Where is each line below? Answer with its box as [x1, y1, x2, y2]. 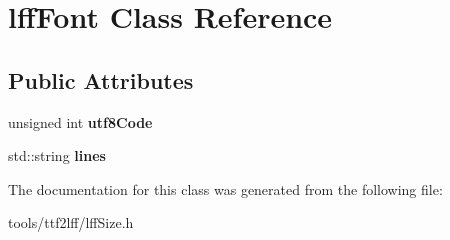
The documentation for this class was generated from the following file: [8, 178, 443, 199]
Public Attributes [8, 64, 194, 95]
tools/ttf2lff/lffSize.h [8, 212, 134, 233]
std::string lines [8, 145, 106, 166]
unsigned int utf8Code [8, 111, 153, 132]
